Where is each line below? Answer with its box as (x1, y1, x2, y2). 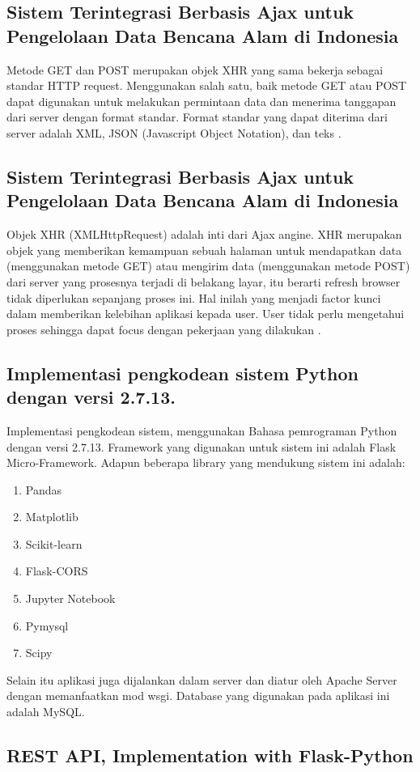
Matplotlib (25, 508, 78, 525)
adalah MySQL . (6, 703, 85, 720)
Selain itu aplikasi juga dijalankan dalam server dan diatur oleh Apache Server (6, 671, 397, 688)
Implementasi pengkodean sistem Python (6, 360, 358, 385)
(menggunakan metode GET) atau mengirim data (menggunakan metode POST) (6, 257, 410, 274)
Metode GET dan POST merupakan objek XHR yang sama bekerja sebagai (6, 61, 384, 78)
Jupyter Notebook (25, 590, 116, 607)
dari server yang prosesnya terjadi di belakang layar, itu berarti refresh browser (6, 273, 401, 290)
